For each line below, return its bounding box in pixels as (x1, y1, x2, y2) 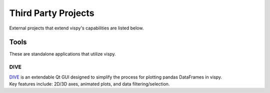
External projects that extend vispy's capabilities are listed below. (9, 25, 144, 31)
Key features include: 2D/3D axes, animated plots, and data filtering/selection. (9, 80, 170, 87)
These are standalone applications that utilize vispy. (9, 51, 116, 57)
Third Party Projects (9, 7, 94, 18)
